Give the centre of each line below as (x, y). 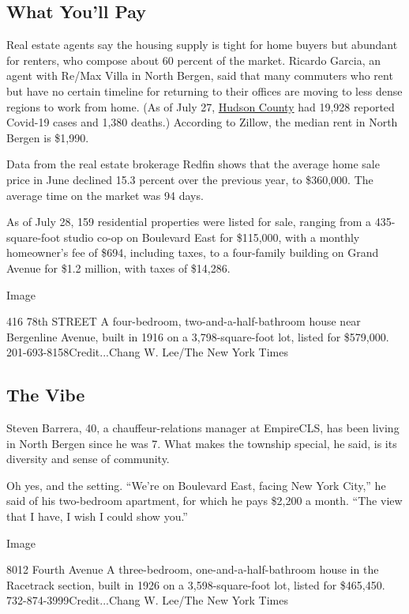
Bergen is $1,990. (48, 137)
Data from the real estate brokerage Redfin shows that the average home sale (193, 164)
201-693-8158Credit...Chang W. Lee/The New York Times (147, 352)
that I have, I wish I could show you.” (97, 516)
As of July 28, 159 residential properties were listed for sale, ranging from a (189, 222)
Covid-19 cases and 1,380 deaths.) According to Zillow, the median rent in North (202, 122)
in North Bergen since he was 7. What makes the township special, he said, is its (202, 443)
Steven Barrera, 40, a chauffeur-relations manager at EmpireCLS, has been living (203, 428)
